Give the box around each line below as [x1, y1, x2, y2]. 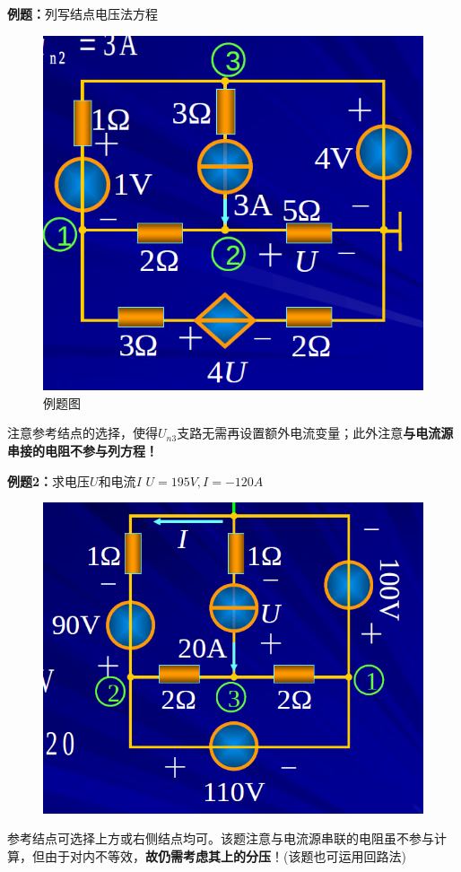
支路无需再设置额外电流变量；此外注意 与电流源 [177, 423, 454, 442]
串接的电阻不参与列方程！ [7, 441, 158, 459]
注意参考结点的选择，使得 [7, 423, 158, 442]
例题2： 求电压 [7, 471, 91, 490]
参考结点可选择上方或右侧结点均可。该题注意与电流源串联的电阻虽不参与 [7, 829, 434, 848]
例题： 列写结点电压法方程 [7, 4, 158, 22]
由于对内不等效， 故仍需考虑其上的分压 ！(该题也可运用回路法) [44, 846, 406, 865]
